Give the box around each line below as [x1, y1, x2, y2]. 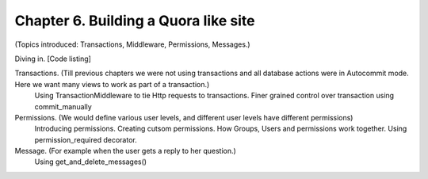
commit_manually [34, 101, 93, 111]
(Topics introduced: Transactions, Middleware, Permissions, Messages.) [14, 40, 250, 49]
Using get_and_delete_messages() [34, 157, 147, 166]
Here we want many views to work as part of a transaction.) [14, 79, 210, 89]
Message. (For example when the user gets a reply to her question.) [14, 147, 237, 156]
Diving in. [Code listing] [14, 54, 91, 63]
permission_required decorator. [34, 135, 138, 144]
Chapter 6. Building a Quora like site [14, 12, 255, 29]
